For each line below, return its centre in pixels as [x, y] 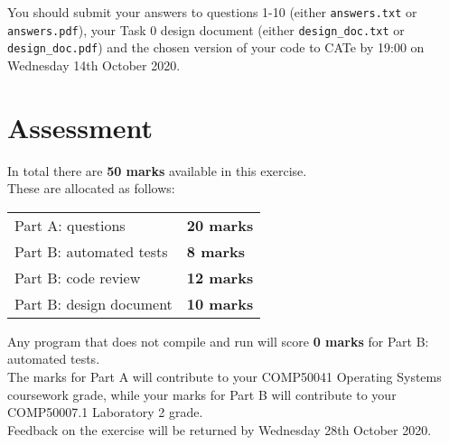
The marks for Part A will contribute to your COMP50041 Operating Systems [224, 377]
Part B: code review [78, 277]
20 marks [220, 225]
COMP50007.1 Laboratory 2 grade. [105, 412]
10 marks [220, 303]
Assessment [80, 127]
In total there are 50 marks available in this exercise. [157, 170]
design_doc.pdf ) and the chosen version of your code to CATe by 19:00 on [216, 47]
